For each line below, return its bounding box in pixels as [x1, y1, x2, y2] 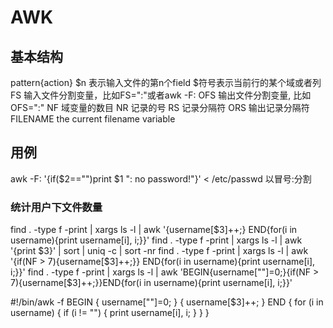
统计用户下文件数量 [10, 200, 103, 214]
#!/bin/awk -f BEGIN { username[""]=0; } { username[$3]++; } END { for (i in [10, 296, 324, 308]
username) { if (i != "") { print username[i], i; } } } [10, 307, 210, 319]
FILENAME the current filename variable [10, 113, 176, 125]
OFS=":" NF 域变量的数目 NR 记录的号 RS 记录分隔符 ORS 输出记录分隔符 [10, 102, 310, 113]
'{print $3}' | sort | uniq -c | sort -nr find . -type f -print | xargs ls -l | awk [10, 245, 309, 257]
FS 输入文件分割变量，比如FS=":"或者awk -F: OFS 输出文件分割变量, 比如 [10, 89, 312, 101]
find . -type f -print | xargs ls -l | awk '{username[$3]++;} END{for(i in [10, 224, 298, 236]
